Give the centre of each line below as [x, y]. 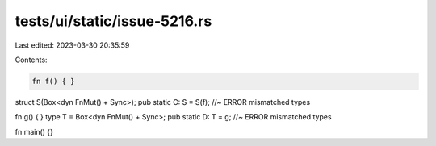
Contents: [31, 60]
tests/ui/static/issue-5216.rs [113, 21]
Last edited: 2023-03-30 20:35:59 [72, 45]
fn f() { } [53, 81]
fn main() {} [34, 131]
